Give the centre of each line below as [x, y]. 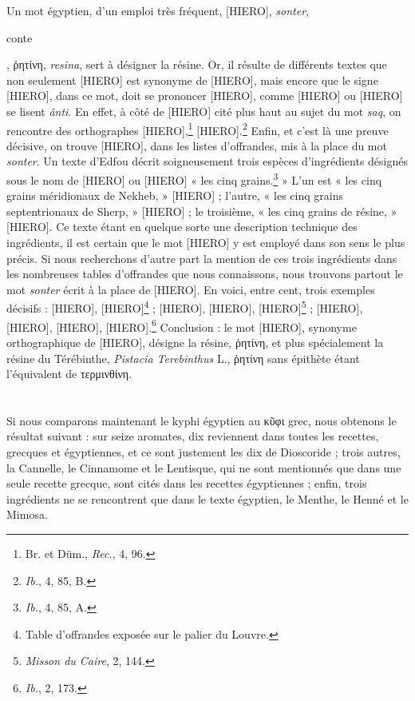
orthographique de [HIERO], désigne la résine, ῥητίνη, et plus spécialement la [195, 342]
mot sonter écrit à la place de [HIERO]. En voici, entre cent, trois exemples [191, 289]
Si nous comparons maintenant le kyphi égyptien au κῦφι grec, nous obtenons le [202, 420]
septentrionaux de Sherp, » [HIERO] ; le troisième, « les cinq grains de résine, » [202, 211]
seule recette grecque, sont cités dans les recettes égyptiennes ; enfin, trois [187, 483]
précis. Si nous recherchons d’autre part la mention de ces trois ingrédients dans [202, 258]
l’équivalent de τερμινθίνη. [69, 374]
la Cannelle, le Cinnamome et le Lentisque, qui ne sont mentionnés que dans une [204, 467]
